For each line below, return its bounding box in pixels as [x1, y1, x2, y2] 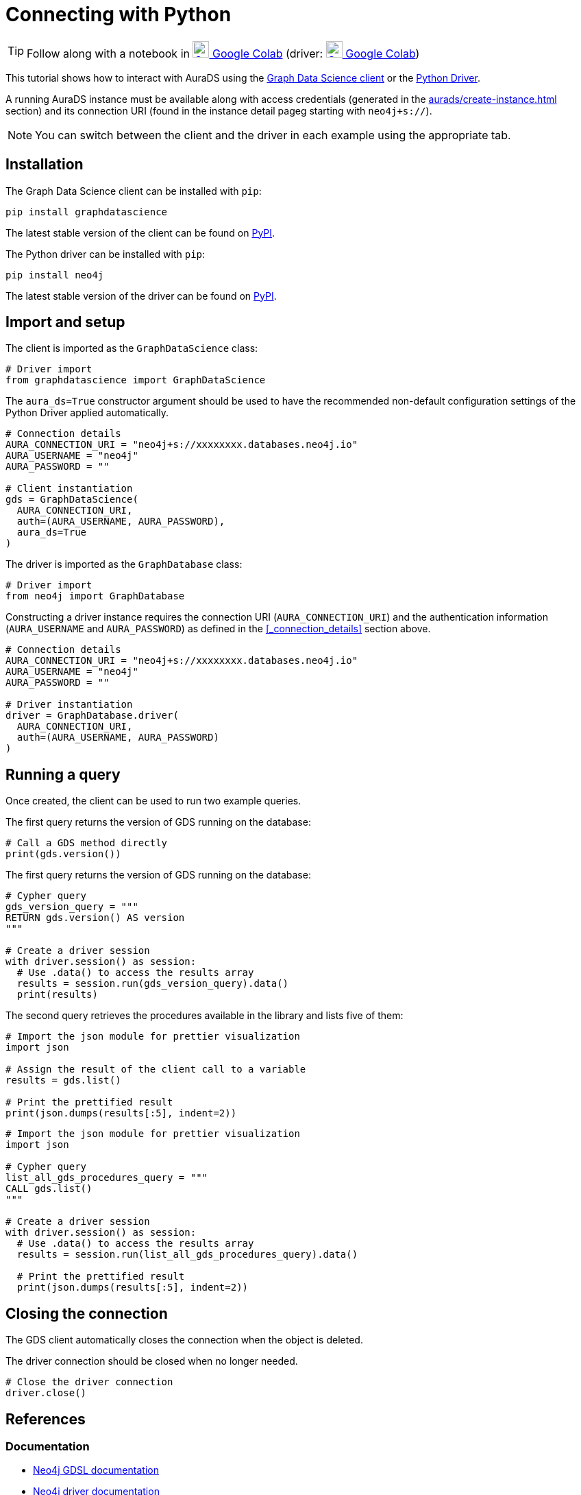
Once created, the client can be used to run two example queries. [5, 795, 301, 807]
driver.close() [5, 1387, 87, 1399]
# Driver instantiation [5, 699, 133, 710]
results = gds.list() [5, 1075, 121, 1086]
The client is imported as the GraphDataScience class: [5, 342, 258, 355]
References [5, 1410, 86, 1428]
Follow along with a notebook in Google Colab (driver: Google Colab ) [27, 46, 420, 60]
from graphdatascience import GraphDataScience [5, 374, 266, 386]
